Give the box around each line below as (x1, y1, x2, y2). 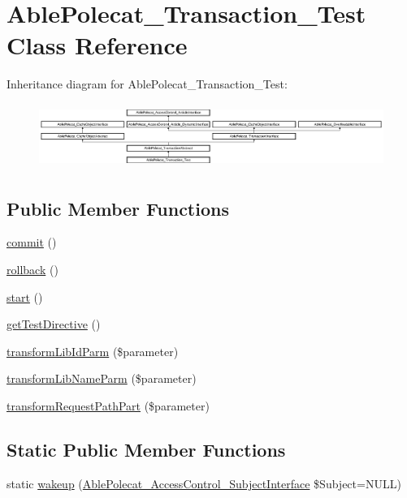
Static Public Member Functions (6, 436, 286, 462)
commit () (6, 234, 57, 251)
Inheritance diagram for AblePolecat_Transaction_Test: (6, 75, 288, 92)
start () (6, 288, 43, 305)
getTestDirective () (6, 316, 101, 333)
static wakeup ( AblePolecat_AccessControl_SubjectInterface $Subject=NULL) (6, 474, 401, 492)
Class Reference (6, 28, 188, 62)
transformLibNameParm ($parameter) (6, 370, 197, 387)
